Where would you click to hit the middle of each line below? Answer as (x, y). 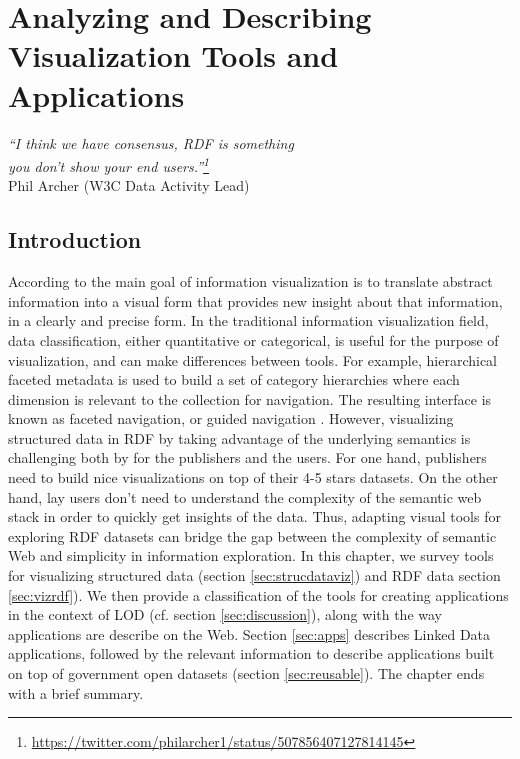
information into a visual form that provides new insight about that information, (255, 300)
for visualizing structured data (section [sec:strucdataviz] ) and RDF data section (254, 575)
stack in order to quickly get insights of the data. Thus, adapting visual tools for (254, 516)
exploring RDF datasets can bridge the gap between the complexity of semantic (252, 535)
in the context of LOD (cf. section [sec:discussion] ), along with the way (225, 614)
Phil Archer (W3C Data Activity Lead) (129, 185)
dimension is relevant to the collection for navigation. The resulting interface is (250, 398)
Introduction (75, 239)
